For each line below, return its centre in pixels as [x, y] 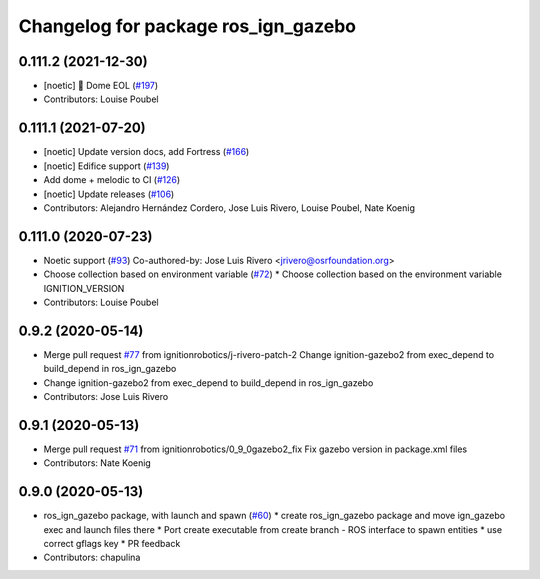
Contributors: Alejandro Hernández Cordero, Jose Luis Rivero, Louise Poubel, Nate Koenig [229, 207]
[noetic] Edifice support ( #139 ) [106, 166]
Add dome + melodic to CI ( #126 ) [112, 180]
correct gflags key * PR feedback [112, 544]
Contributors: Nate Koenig [97, 463]
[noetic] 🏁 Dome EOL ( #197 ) [101, 86]
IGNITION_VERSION [84, 288]
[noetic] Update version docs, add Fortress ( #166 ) [146, 152]
